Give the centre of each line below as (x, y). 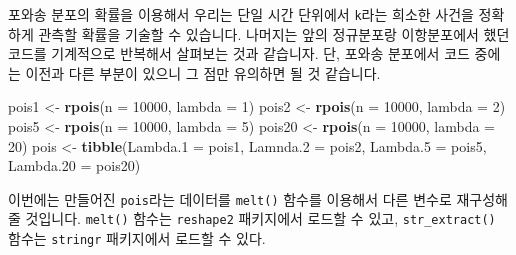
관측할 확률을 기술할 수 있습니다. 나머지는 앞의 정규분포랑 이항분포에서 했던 (274, 33)
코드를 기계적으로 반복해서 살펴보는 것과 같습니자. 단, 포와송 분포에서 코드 (239, 53)
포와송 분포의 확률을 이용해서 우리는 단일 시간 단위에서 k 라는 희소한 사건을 (241, 14)
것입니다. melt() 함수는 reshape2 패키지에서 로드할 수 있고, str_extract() (260, 218)
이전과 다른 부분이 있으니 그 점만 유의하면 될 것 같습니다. (203, 72)
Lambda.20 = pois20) (74, 165)
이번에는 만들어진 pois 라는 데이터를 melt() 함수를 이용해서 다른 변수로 (230, 198)
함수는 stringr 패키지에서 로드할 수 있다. (137, 238)
